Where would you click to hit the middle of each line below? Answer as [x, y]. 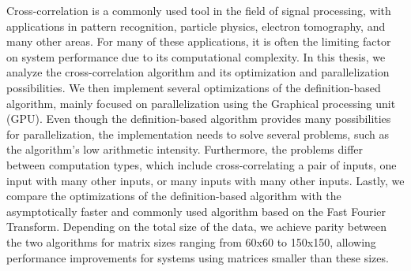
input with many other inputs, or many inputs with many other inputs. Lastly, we [205, 180]
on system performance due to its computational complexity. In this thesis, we [196, 56]
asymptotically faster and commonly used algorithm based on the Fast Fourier [196, 211]
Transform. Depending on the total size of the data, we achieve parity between [197, 226]
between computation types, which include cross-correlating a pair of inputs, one [202, 164]
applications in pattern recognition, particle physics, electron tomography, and [196, 26]
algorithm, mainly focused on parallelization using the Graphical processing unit [201, 103]
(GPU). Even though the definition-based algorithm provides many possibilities [199, 119]
